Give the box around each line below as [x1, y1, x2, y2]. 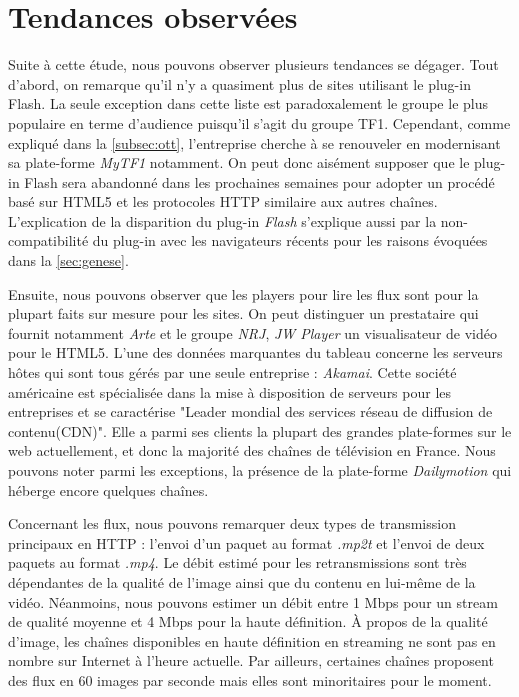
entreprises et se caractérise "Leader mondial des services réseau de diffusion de [8, 401, 493, 422]
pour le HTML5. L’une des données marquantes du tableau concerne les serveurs [8, 342, 503, 363]
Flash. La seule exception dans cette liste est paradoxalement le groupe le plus [8, 93, 488, 114]
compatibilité [8, 230, 89, 251]
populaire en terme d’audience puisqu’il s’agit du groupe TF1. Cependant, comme [8, 112, 511, 133]
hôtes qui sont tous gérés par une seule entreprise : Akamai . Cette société [8, 362, 457, 383]
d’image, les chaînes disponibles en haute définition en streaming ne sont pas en [8, 630, 496, 651]
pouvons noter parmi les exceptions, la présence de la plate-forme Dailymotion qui [8, 460, 512, 480]
